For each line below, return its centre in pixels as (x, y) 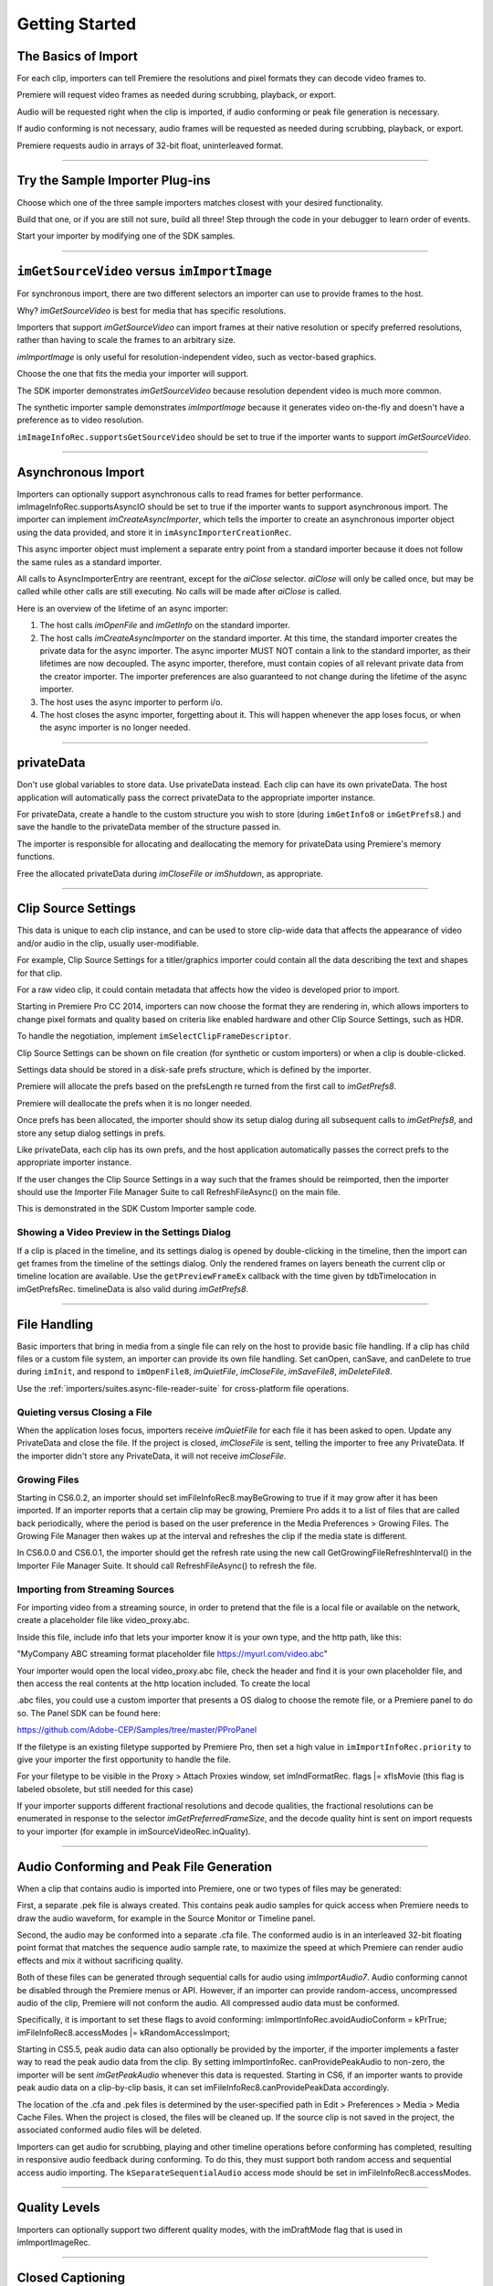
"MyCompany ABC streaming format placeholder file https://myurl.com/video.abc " (172, 1654)
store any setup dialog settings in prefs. (91, 1133)
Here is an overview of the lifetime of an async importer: (122, 608)
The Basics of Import (78, 56)
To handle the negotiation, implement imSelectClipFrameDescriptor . (154, 1036)
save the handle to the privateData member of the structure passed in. (149, 827)
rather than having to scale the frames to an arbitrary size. (126, 340)
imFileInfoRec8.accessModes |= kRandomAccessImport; (124, 2032)
